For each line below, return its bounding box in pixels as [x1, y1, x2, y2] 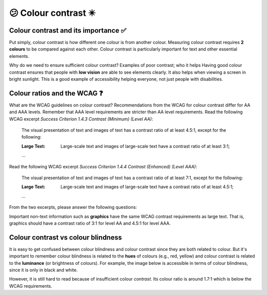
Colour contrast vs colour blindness [9, 233, 122, 242]
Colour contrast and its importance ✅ [9, 26, 127, 35]
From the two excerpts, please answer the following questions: [9, 204, 137, 210]
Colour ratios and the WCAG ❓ [9, 89, 103, 98]
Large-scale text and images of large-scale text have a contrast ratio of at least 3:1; [60, 143, 230, 149]
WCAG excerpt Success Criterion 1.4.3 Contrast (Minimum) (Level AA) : [9, 116, 153, 122]
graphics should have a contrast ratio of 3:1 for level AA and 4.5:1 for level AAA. [9, 220, 171, 226]
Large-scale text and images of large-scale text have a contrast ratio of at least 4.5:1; [60, 184, 234, 190]
